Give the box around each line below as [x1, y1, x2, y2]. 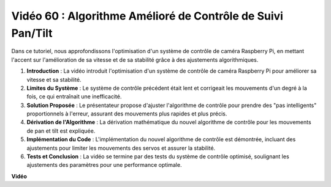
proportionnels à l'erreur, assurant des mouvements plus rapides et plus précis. [26, 110, 227, 117]
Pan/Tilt [11, 26, 53, 40]
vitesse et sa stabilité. [26, 76, 82, 83]
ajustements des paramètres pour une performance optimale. [26, 161, 182, 169]
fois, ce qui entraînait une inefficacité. [26, 93, 122, 100]
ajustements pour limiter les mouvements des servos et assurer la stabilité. [26, 144, 216, 152]
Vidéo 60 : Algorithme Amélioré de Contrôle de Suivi [11, 9, 283, 23]
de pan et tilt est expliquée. [26, 127, 96, 134]
